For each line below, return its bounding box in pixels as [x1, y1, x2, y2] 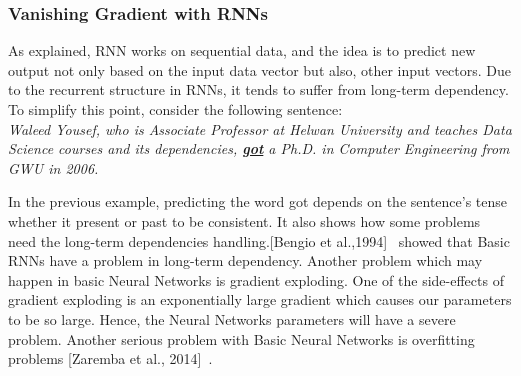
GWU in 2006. [8, 157, 99, 178]
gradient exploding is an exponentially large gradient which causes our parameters [8, 289, 512, 310]
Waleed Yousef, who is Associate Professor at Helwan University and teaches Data [8, 118, 512, 139]
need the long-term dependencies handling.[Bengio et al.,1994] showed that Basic [8, 230, 510, 251]
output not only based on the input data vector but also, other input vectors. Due [8, 59, 512, 80]
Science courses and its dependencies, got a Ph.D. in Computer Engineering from [8, 138, 510, 159]
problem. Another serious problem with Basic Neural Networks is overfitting [8, 328, 475, 349]
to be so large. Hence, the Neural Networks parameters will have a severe [8, 308, 456, 329]
